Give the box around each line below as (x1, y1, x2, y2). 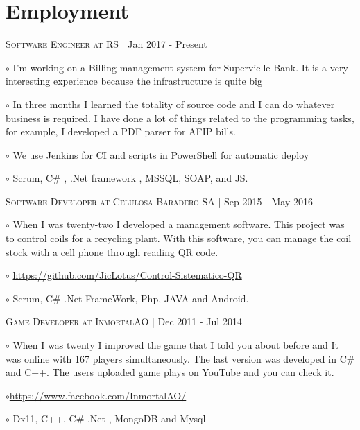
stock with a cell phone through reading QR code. (6, 244, 218, 259)
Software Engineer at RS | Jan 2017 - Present (6, 37, 207, 51)
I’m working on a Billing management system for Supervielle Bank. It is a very (12, 60, 348, 74)
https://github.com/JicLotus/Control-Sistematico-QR (12, 268, 242, 282)
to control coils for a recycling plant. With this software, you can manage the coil (6, 231, 352, 246)
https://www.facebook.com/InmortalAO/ (9, 388, 187, 402)
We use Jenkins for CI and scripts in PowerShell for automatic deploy (12, 147, 309, 162)
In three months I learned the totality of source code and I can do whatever (12, 96, 335, 111)
